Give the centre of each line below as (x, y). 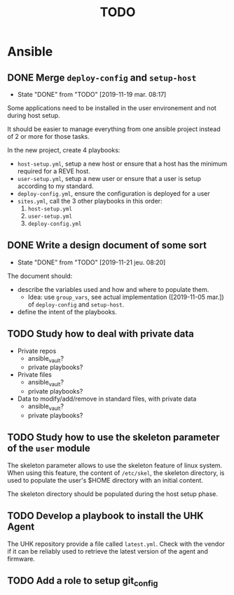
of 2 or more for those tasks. (48, 136)
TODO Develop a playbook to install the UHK (106, 516)
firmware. (21, 559)
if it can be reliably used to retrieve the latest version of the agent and (108, 551)
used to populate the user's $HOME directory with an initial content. (105, 480)
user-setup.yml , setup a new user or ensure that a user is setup (109, 179)
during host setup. (34, 115)
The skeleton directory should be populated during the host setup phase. (113, 494)
